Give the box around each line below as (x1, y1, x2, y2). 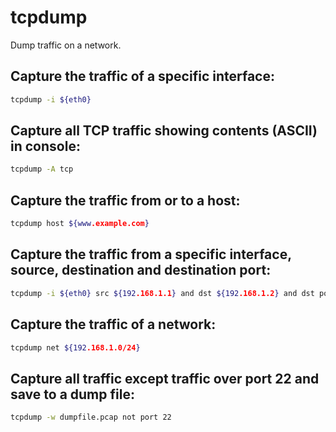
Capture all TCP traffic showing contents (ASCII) (10, 122, 318, 140)
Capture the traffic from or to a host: (10, 192, 241, 209)
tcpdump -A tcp (10, 164, 74, 175)
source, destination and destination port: (10, 262, 272, 279)
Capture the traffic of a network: (10, 316, 217, 333)
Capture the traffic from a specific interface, (10, 246, 292, 263)
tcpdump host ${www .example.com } (10, 219, 150, 229)
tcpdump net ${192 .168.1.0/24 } (10, 342, 141, 353)
